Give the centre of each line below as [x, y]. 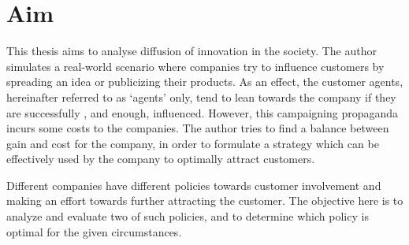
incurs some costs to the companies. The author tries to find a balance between [198, 128]
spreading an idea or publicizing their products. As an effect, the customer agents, [205, 82]
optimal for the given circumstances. [94, 231]
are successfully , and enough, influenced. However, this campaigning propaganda [203, 112]
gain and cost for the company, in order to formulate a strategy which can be [193, 143]
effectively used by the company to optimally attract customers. [161, 159]
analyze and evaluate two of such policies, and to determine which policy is [188, 216]
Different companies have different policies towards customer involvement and [194, 185]
